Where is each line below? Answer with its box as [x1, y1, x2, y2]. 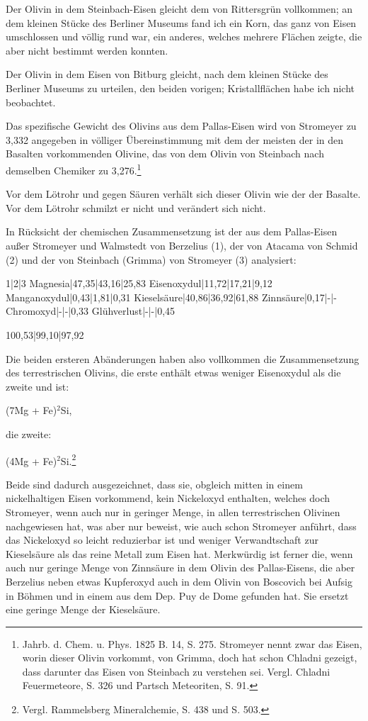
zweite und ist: [6, 379, 69, 393]
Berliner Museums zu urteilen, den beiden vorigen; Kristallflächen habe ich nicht [6, 80, 355, 95]
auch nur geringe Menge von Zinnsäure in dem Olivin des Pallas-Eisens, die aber [6, 560, 355, 575]
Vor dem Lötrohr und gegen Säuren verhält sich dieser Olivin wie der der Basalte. [6, 186, 361, 201]
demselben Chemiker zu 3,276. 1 [6, 160, 142, 177]
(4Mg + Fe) [6, 453, 57, 468]
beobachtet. [6, 94, 56, 109]
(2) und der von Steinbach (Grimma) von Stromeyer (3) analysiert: [6, 252, 297, 267]
